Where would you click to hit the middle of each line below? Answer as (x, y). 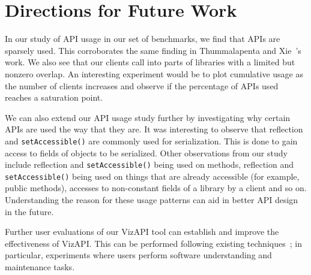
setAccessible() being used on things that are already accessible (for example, (152, 176)
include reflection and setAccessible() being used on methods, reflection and (149, 164)
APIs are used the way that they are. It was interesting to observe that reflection (154, 129)
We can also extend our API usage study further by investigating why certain (148, 117)
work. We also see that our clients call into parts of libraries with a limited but (150, 62)
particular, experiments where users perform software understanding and (138, 255)
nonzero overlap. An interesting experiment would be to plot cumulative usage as (154, 73)
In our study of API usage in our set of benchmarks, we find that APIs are (143, 39)
